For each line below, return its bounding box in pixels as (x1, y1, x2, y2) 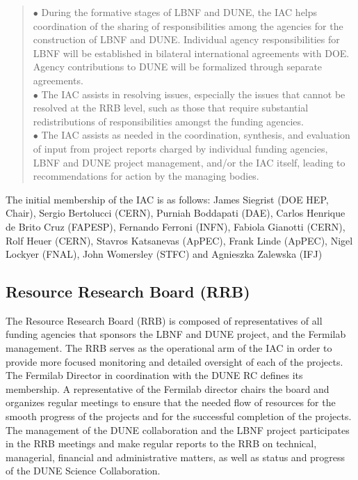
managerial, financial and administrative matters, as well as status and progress (6, 449, 345, 464)
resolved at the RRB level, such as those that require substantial (33, 100, 309, 115)
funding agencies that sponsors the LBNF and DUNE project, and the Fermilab (6, 327, 346, 341)
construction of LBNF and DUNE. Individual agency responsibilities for (33, 32, 340, 47)
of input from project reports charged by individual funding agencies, (33, 141, 328, 155)
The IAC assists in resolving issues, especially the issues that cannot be (41, 86, 345, 101)
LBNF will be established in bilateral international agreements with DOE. (33, 45, 350, 60)
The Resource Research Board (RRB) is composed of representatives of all (6, 313, 323, 327)
